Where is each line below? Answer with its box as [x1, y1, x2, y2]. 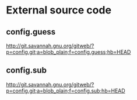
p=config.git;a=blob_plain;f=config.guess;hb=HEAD [6, 49, 131, 56]
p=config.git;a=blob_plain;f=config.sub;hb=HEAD [6, 87, 125, 94]
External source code [6, 4, 112, 17]
